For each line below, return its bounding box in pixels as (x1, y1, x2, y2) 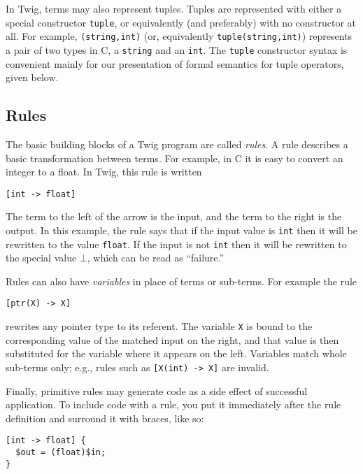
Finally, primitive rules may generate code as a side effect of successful (6, 383, 308, 398)
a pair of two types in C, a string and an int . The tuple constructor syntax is (6, 42, 348, 57)
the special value (6, 250, 77, 265)
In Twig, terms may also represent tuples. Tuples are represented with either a (6, 1, 342, 15)
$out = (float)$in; (15, 447, 106, 458)
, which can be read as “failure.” (87, 250, 225, 265)
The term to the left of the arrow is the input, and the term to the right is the (6, 209, 342, 224)
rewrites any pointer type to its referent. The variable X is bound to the (6, 319, 313, 333)
